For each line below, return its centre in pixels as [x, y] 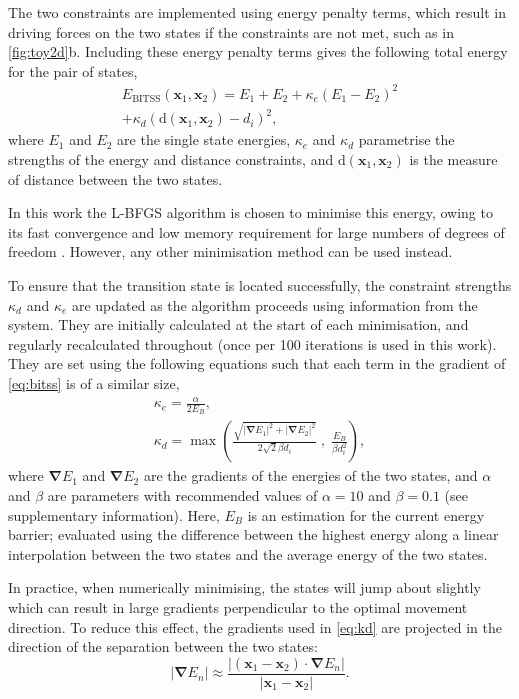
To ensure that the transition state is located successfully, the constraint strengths [260, 285]
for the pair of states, [73, 70]
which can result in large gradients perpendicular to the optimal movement [238, 606]
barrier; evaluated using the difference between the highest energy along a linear [253, 534]
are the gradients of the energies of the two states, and [310, 475]
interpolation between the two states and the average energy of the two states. [248, 553]
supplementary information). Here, [114, 514]
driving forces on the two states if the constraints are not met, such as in [231, 31]
